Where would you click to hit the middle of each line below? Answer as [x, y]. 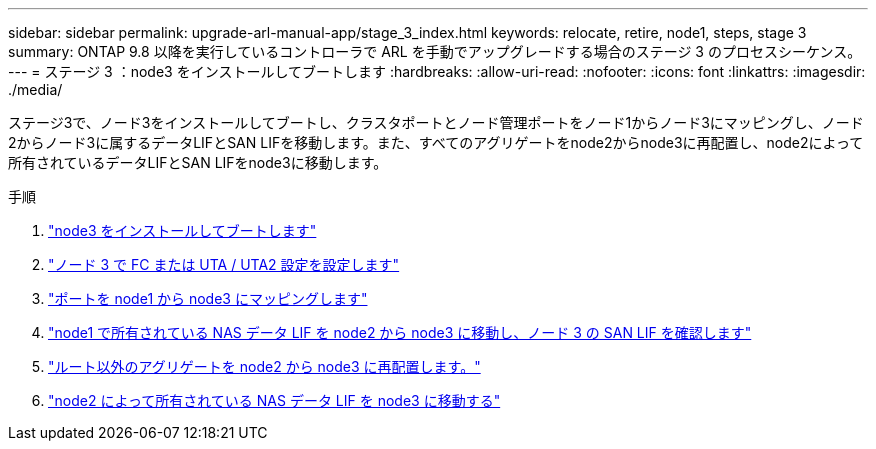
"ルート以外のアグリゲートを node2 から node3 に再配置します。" [264, 366]
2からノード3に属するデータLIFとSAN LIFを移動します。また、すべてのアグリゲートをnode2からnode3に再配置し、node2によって [436, 142]
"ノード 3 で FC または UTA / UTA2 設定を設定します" [224, 264]
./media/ [35, 89]
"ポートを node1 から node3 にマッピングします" [208, 298]
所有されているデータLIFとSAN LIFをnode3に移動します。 [198, 162]
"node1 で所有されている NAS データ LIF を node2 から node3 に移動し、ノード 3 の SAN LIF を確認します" [400, 332]
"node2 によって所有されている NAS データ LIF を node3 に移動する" [274, 400]
